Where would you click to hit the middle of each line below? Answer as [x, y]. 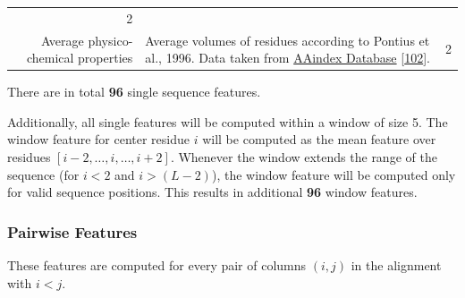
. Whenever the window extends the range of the [304, 157]
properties [106, 58]
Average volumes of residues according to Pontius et [287, 40]
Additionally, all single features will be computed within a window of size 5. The [228, 121]
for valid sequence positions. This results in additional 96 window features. [212, 192]
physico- [110, 40]
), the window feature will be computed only [334, 174]
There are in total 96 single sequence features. [134, 92]
